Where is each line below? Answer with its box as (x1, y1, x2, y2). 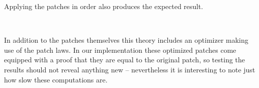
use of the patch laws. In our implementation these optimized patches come (4, 44, 236, 55)
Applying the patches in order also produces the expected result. (4, 1, 203, 11)
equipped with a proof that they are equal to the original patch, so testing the (4, 54, 245, 65)
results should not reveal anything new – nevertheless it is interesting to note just (4, 64, 255, 74)
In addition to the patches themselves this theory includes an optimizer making (4, 35, 248, 45)
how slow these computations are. (4, 74, 108, 84)
